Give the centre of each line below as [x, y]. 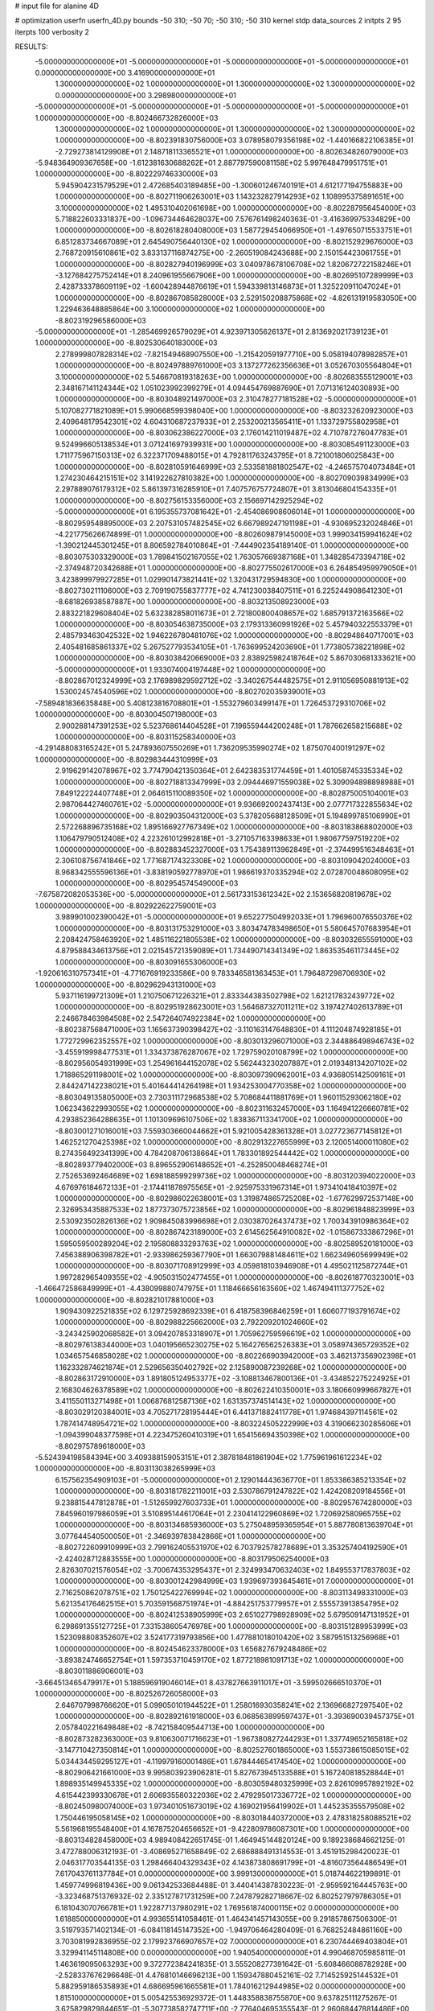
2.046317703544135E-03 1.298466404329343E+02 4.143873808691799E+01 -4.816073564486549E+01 [231, 1863]
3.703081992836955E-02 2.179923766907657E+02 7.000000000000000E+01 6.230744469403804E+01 [231, 1941]
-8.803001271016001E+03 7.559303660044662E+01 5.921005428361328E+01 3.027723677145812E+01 [229, 1131]
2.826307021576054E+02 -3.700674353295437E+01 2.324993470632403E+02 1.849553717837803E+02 [233, 1569]
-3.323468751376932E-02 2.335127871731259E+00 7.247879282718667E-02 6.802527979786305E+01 [228, 1896]
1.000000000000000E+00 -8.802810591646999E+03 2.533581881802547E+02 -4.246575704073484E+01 [235, 467]
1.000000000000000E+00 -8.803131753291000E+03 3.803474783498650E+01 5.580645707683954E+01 [233, 928]
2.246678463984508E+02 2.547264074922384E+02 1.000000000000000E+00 [190, 1018]
